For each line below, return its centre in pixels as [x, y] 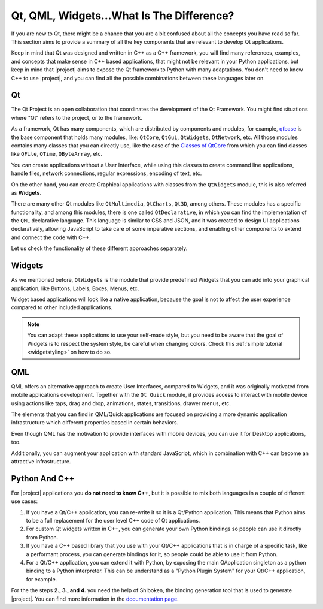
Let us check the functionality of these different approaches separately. [99, 248]
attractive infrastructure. [41, 461]
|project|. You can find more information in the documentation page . [95, 599]
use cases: [25, 501]
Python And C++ [43, 479]
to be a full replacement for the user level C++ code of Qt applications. [113, 521]
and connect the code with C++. [51, 237]
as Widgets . [26, 192]
